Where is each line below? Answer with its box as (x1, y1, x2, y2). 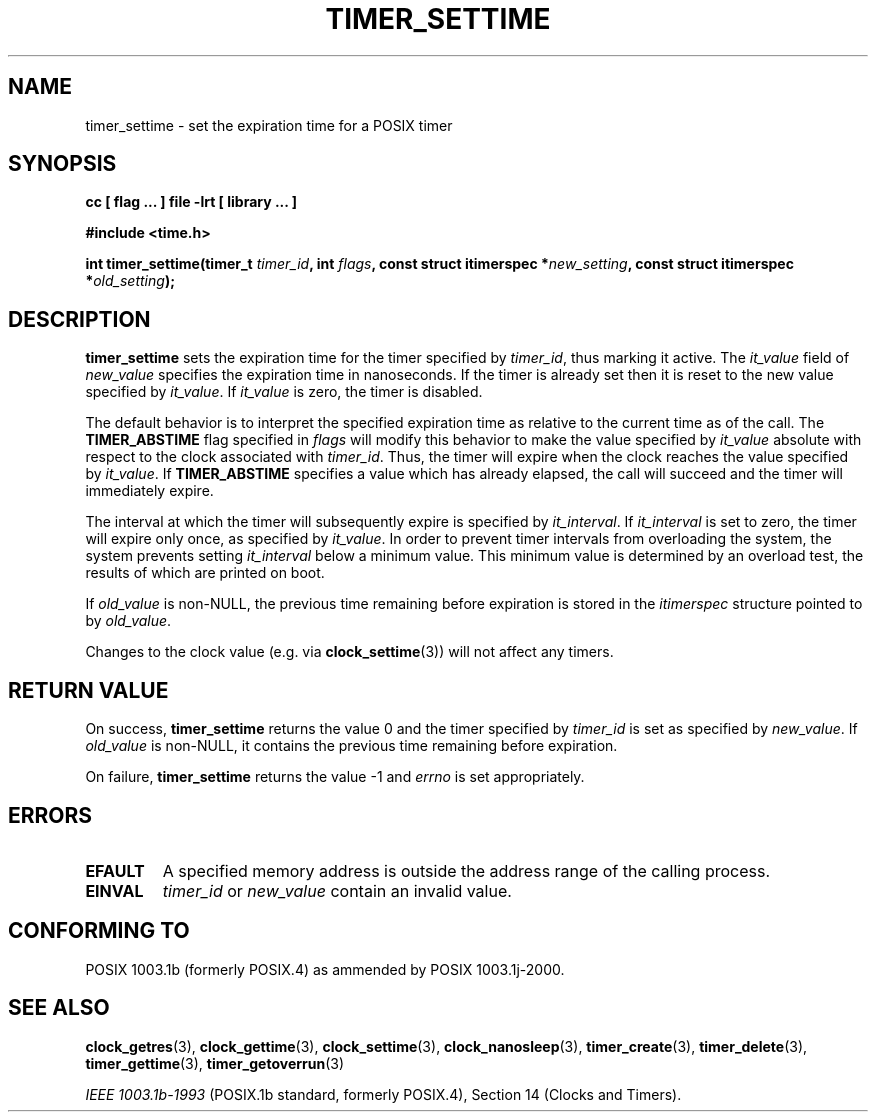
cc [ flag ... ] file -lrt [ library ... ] (85, 193, 298, 211)
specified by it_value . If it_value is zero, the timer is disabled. (85, 383, 483, 401)
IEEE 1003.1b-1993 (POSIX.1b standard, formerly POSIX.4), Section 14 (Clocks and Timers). (85, 1085, 682, 1103)
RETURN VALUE (8, 677, 169, 703)
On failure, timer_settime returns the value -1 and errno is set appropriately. (85, 768, 585, 786)
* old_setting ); (85, 272, 175, 290)
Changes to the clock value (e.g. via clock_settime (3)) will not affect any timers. (85, 643, 614, 661)
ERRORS (8, 802, 93, 828)
